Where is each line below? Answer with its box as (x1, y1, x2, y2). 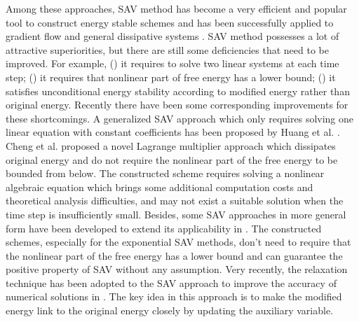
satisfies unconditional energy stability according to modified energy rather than (6, 83, 350, 98)
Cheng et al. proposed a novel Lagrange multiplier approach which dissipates (6, 138, 336, 153)
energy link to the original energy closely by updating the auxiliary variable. (6, 303, 333, 318)
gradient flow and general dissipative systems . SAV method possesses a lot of (6, 29, 339, 43)
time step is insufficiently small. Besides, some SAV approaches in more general (6, 206, 346, 221)
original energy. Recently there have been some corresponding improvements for (6, 97, 348, 112)
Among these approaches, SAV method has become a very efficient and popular (6, 1, 347, 15)
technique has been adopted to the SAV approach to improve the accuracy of (6, 275, 337, 290)
